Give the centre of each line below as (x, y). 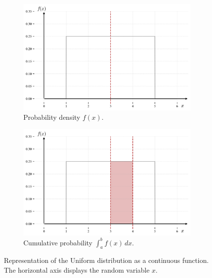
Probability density (52, 117)
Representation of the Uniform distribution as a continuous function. (106, 260)
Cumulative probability (58, 242)
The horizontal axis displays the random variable (77, 270)
